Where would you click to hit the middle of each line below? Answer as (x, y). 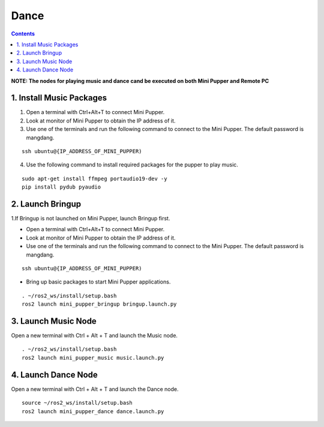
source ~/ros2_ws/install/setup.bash (77, 403)
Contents (23, 34)
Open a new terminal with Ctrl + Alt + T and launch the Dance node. (95, 389)
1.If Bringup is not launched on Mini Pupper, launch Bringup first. (91, 219)
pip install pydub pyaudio (61, 187)
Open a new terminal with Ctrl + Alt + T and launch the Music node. (94, 336)
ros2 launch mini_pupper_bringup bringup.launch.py (99, 304)
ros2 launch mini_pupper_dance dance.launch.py (93, 411)
